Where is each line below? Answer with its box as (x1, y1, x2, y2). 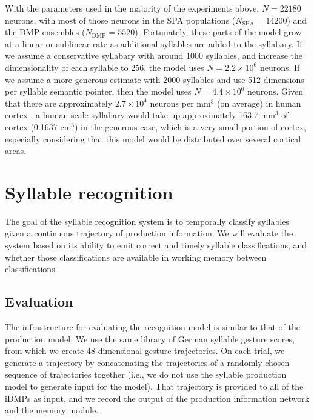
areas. (5, 144, 27, 157)
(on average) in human (217, 96, 301, 109)
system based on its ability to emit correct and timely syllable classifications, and (5, 239, 307, 252)
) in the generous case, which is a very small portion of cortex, (75, 120, 306, 133)
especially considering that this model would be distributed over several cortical (5, 132, 301, 145)
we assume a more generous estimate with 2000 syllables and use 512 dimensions (5, 73, 304, 85)
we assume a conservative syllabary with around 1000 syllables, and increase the (5, 49, 303, 62)
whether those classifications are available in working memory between (5, 250, 267, 263)
